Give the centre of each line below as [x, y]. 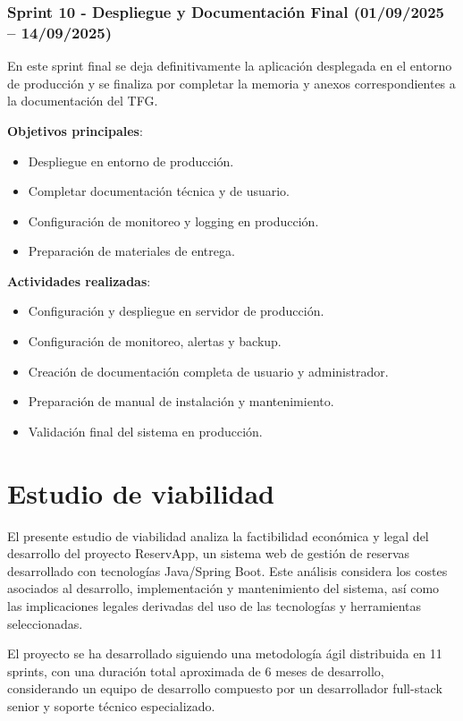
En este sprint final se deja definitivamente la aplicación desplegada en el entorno [230, 66]
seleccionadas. [45, 623]
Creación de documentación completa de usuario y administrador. [208, 371]
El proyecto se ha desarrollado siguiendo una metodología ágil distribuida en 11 [225, 653]
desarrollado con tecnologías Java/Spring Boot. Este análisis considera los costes [227, 570]
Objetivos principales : [75, 130]
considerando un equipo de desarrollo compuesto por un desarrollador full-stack [225, 688]
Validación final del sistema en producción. [145, 431]
